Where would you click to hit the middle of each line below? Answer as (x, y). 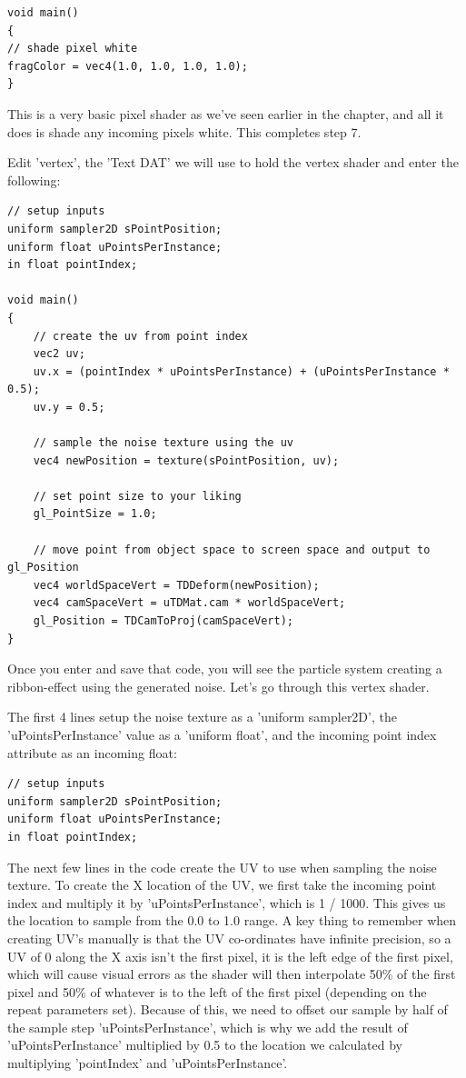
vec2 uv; (59, 354)
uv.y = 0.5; (69, 407)
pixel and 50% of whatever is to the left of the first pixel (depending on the (217, 991)
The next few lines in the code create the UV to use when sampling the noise (222, 867)
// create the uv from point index (140, 336)
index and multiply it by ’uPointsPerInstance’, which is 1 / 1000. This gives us (227, 902)
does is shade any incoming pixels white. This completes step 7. (184, 131)
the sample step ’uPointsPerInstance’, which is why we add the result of (208, 1027)
